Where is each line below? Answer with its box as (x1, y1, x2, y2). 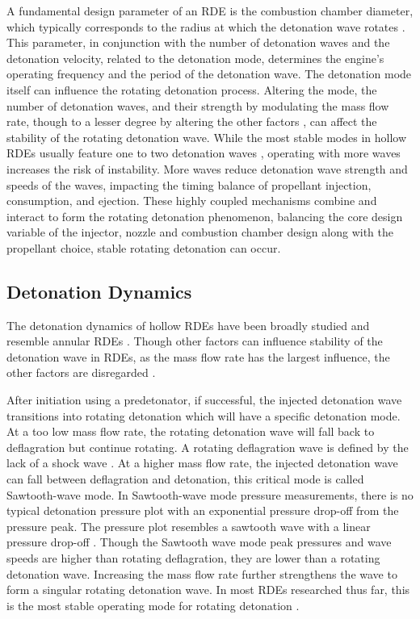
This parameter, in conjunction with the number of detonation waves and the (6, 34, 390, 51)
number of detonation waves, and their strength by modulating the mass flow (6, 97, 389, 114)
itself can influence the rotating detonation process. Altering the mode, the (6, 81, 377, 98)
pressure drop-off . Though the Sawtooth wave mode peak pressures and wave (6, 533, 392, 550)
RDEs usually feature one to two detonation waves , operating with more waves (6, 144, 401, 161)
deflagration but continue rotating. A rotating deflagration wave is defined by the (6, 438, 409, 455)
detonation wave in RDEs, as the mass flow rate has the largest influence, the (6, 348, 390, 365)
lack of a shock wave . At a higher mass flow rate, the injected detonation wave (6, 454, 398, 471)
